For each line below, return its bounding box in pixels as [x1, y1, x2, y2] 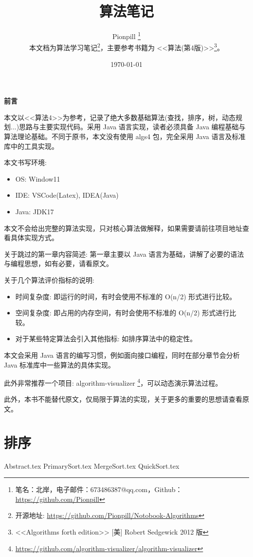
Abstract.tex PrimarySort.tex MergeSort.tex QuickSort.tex [4, 460, 180, 471]
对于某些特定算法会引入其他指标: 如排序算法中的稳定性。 [15, 333, 197, 344]
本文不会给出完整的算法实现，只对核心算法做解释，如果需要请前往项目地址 [4, 223, 242, 233]
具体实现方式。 [10, 232, 58, 243]
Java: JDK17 [15, 206, 54, 216]
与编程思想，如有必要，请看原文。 [4, 258, 113, 268]
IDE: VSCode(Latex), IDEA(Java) [15, 190, 119, 200]
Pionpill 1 [112, 30, 141, 41]
